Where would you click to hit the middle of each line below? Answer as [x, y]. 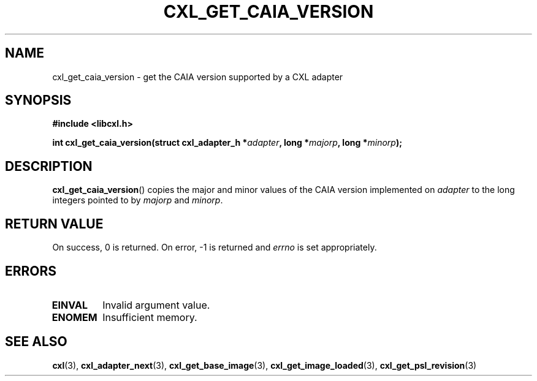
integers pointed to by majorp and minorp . [138, 200]
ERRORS [31, 271]
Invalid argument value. [156, 305]
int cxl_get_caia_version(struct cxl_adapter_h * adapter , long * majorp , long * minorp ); [227, 143]
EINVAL [70, 305]
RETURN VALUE [54, 224]
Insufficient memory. [150, 317]
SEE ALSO [36, 342]
